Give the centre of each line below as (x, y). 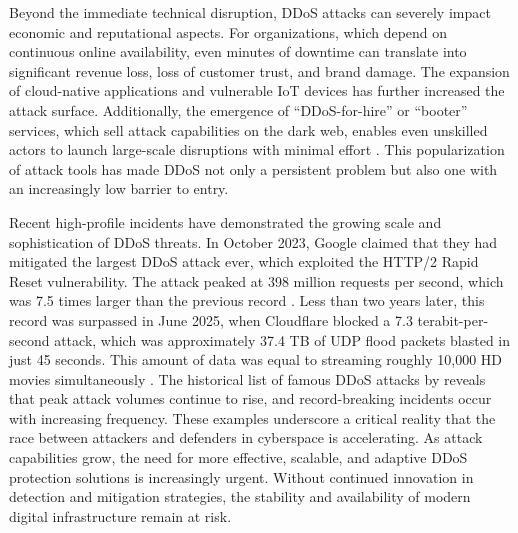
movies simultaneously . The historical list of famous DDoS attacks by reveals (247, 378)
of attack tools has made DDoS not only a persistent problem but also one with (253, 168)
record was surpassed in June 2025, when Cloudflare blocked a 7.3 (211, 319)
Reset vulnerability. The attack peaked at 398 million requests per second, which (256, 280)
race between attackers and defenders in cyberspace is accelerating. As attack (246, 437)
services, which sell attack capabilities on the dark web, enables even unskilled (248, 129)
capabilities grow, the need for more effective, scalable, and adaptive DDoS (238, 457)
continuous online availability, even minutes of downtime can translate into (238, 51)
